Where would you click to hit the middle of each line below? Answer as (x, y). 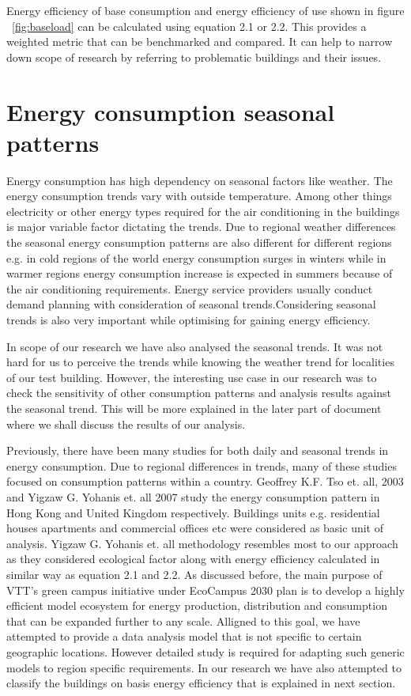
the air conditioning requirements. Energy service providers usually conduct (190, 288)
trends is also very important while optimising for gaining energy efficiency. (189, 320)
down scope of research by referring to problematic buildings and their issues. (194, 57)
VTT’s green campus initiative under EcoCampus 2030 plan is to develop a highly (205, 590)
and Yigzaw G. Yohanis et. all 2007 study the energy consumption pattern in (193, 496)
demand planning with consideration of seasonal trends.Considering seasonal (191, 304)
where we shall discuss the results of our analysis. (126, 424)
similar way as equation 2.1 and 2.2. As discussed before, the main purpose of (194, 574)
